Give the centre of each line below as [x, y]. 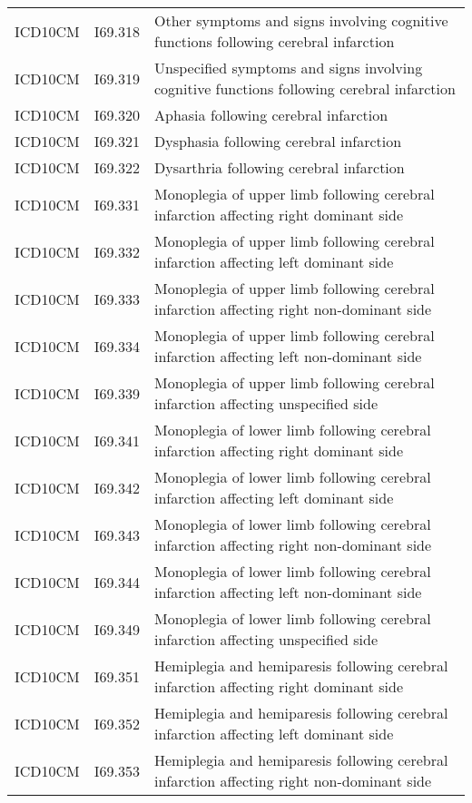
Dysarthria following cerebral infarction [280, 167]
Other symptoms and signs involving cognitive [301, 20]
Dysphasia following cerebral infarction [278, 141]
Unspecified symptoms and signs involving [289, 68]
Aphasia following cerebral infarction [271, 115]
